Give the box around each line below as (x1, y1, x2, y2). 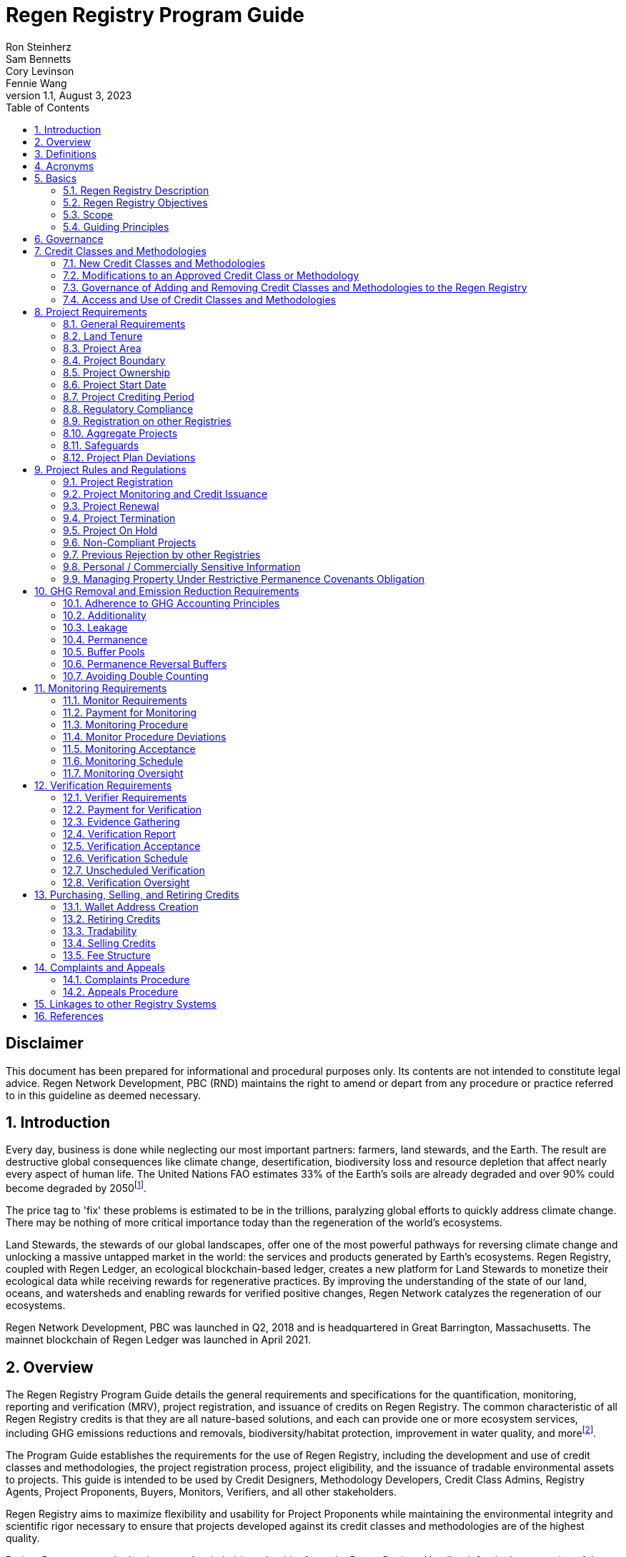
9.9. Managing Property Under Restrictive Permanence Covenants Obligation (63, 572, 425, 585)
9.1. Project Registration (63, 475, 173, 488)
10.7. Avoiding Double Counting (63, 669, 209, 682)
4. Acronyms (34, 159, 94, 172)
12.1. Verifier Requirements (63, 791, 187, 803)
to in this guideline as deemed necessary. (6, 1088, 202, 1101)
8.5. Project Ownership (63, 366, 171, 379)
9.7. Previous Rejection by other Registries (63, 548, 261, 561)
